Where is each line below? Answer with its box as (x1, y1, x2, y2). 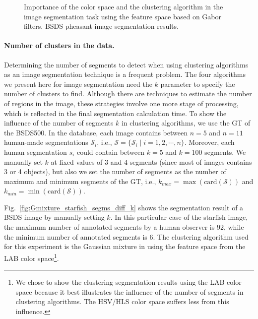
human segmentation (4, 146, 67, 157)
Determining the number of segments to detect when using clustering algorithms (4, 59, 249, 69)
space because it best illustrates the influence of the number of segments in (15, 286, 244, 297)
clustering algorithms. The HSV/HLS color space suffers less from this (15, 296, 229, 307)
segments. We (204, 146, 246, 157)
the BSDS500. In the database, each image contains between (4, 127, 188, 137)
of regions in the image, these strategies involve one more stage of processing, (4, 98, 239, 108)
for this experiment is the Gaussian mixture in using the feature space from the (4, 241, 246, 252)
